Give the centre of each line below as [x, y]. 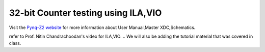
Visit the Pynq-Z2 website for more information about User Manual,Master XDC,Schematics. [102, 27]
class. [15, 43]
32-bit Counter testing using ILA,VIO [85, 13]
